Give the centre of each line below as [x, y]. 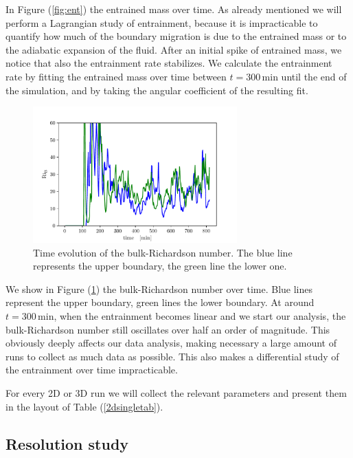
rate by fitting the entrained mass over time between [116, 76]
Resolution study [67, 443]
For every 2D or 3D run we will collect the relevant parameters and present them [176, 392]
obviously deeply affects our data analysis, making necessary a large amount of [171, 343]
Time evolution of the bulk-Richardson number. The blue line [163, 252]
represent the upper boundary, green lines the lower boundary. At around [160, 302]
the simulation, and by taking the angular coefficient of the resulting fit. [157, 90]
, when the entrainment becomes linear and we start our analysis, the [200, 315]
